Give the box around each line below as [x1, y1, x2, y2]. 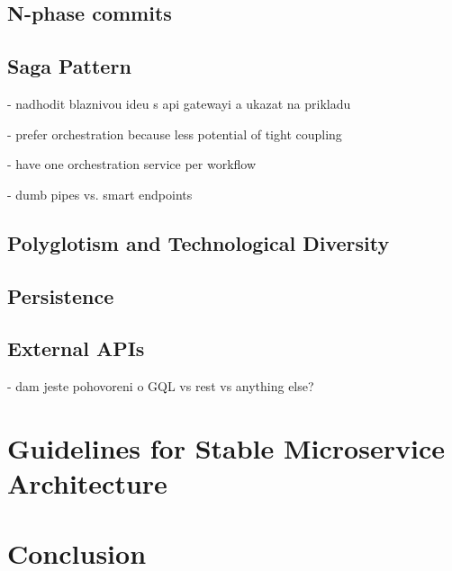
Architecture [7, 465, 167, 502]
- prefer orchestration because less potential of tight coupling [7, 124, 342, 143]
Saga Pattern [7, 52, 131, 80]
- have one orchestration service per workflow [7, 155, 257, 174]
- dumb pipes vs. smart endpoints [7, 184, 193, 203]
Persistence [7, 281, 114, 309]
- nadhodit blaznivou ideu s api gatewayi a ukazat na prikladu [7, 94, 351, 112]
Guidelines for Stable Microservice [7, 429, 445, 466]
